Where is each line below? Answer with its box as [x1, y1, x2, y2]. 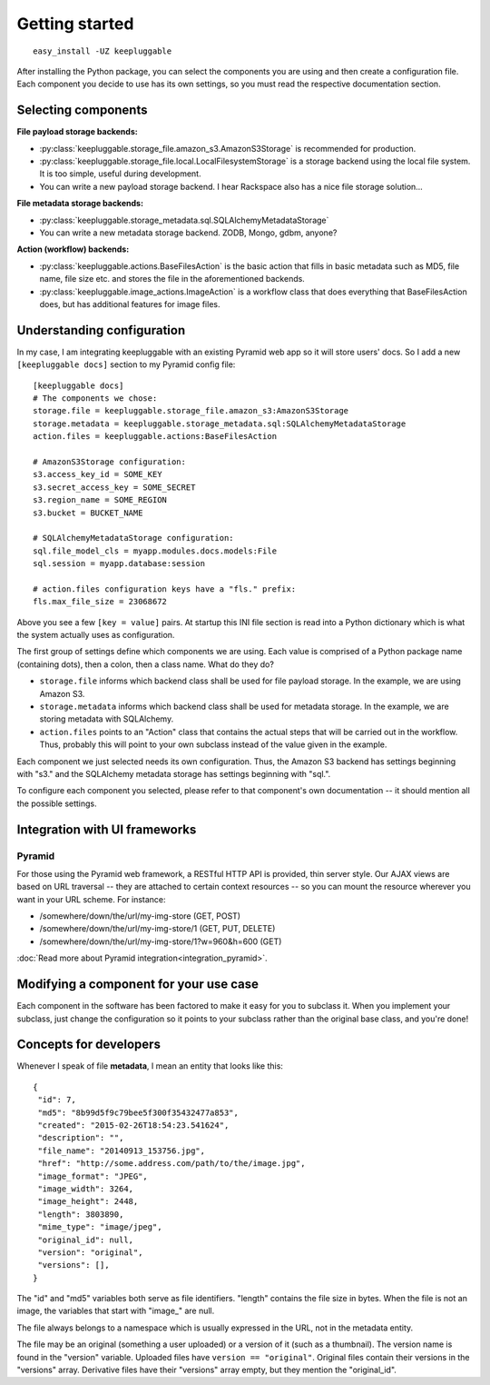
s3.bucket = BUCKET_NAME [33, 507, 143, 518]
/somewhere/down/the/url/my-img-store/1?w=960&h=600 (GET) [39, 936, 282, 947]
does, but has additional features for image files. [39, 298, 220, 309]
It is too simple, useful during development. [39, 168, 201, 179]
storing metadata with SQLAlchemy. [39, 713, 174, 724]
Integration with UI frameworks [16, 822, 197, 837]
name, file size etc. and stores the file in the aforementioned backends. [39, 274, 306, 284]
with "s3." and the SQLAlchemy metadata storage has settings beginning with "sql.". [16, 768, 331, 779]
